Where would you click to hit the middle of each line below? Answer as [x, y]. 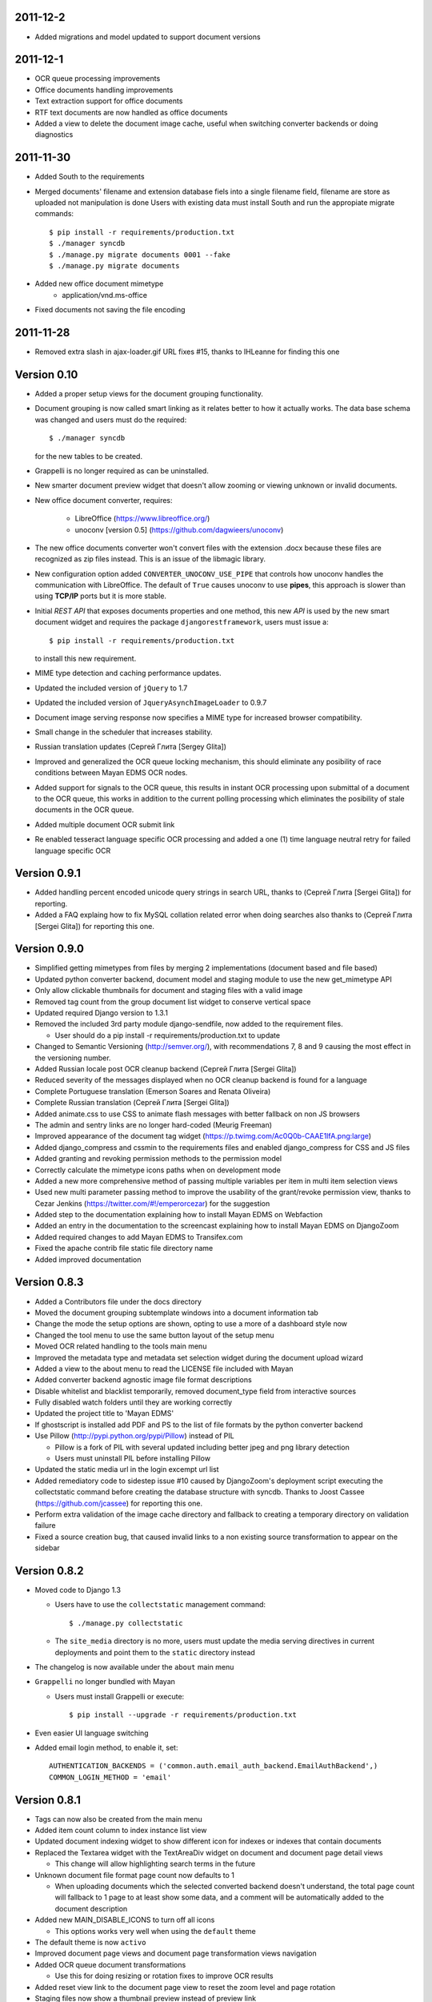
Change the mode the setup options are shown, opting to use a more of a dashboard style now [191, 1324]
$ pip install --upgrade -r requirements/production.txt [183, 1715]
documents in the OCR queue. [84, 810]
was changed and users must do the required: [111, 420]
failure [45, 1526]
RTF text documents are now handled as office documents [131, 112]
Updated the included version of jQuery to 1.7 [111, 688]
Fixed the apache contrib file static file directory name [124, 1248]
